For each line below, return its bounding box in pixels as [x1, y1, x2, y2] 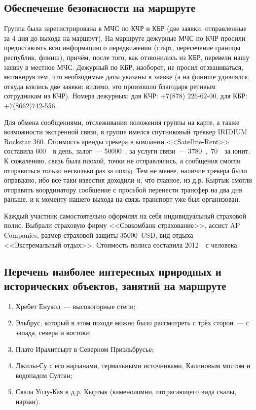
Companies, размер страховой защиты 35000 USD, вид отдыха [4, 230, 193, 240]
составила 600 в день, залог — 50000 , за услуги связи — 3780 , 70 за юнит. [4, 146, 251, 156]
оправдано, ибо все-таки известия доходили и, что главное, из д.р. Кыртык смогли [4, 175, 252, 185]
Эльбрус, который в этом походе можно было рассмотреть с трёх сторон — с [15, 317, 250, 328]
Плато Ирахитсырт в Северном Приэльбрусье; [15, 344, 154, 354]
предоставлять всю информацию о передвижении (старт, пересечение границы [4, 42, 241, 53]
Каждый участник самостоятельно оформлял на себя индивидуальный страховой [4, 210, 246, 221]
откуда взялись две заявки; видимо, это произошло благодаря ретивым [4, 81, 216, 91]
